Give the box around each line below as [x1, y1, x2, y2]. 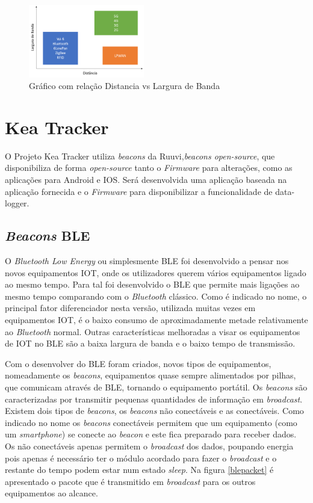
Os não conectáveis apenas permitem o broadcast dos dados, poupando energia [5, 439, 294, 452]
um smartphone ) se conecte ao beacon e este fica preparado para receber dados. [5, 428, 297, 440]
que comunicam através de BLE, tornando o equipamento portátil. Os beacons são [5, 380, 308, 393]
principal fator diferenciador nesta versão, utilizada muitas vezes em [5, 301, 256, 314]
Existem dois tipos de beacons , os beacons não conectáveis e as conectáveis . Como [5, 404, 304, 417]
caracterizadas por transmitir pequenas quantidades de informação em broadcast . [5, 392, 303, 405]
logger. [5, 197, 29, 209]
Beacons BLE [5, 226, 90, 245]
